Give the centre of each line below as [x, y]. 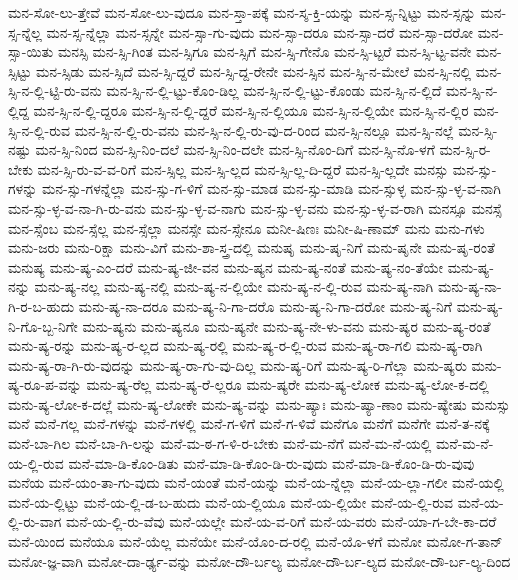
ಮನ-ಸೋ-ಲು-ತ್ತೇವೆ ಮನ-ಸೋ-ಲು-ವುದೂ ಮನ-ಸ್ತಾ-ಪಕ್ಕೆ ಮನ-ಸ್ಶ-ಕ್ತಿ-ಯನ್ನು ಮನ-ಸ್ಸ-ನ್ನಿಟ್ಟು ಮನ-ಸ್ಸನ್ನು [242, 12]
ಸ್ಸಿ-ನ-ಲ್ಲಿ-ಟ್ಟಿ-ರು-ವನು [55, 90]
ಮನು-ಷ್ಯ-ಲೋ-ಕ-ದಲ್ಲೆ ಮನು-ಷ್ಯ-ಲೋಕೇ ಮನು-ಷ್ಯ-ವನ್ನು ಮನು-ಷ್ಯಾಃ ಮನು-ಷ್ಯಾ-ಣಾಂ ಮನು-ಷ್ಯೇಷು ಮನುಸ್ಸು [259, 403]
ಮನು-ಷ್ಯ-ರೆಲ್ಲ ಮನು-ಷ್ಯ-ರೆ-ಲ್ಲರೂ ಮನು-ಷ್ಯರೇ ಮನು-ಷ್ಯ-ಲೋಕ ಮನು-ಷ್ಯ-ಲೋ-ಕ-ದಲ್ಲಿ [287, 384]
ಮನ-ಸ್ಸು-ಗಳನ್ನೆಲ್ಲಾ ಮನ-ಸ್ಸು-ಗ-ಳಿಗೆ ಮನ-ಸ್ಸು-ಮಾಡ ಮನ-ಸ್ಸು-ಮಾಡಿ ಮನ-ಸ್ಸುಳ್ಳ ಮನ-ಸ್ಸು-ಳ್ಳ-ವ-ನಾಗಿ [271, 188]
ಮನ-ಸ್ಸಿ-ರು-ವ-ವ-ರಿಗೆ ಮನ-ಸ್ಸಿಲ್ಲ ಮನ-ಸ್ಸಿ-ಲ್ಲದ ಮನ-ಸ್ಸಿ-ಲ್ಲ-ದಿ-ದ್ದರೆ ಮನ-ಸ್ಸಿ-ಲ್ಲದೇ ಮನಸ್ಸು [243, 168]
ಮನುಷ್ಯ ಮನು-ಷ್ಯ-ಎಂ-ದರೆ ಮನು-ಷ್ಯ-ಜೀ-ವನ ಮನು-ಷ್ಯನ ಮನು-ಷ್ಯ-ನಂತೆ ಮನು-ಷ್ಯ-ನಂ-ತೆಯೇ [225, 266]
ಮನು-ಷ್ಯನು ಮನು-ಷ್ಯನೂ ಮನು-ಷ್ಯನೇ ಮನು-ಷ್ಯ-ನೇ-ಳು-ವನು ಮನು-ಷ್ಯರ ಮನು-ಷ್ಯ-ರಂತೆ [286, 325]
